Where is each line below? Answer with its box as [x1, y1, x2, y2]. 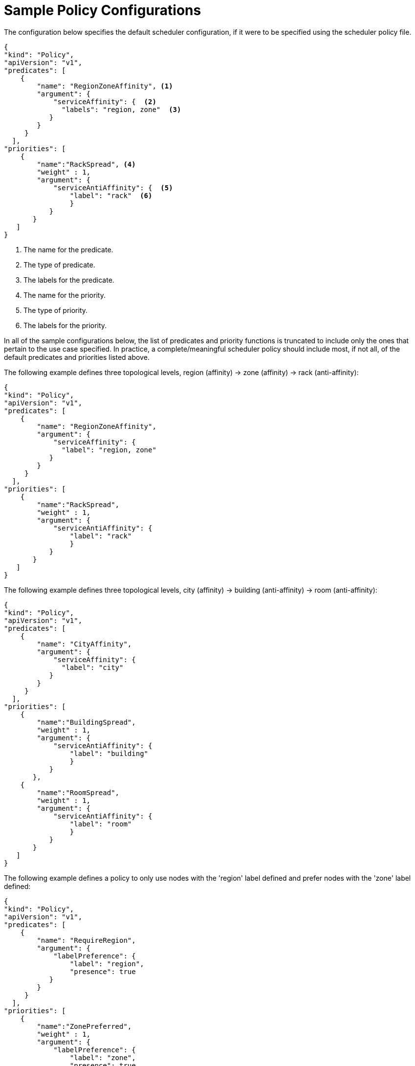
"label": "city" [62, 663, 124, 671]
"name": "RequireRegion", [37, 936, 136, 944]
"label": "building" [69, 749, 149, 757]
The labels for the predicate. [23, 275, 114, 284]
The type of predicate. [23, 260, 95, 269]
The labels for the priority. [23, 321, 107, 330]
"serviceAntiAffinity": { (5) [53, 183, 173, 192]
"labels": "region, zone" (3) [62, 105, 181, 113]
